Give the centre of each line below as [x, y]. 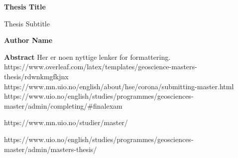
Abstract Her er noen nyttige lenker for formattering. [87, 57]
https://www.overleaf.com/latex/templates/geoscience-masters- [101, 67]
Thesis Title [25, 6]
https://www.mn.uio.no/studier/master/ [66, 122]
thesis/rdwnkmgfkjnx [36, 76]
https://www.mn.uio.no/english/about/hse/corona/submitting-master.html [119, 86]
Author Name [28, 40]
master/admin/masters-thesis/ [51, 149]
